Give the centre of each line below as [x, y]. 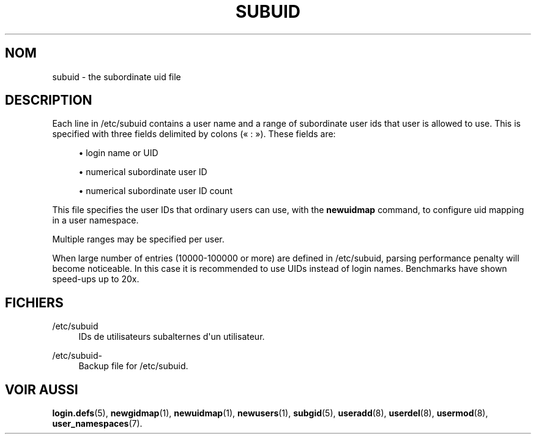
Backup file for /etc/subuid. [133, 366]
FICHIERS [34, 302]
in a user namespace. [95, 220]
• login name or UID [118, 153]
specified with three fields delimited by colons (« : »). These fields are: [194, 134]
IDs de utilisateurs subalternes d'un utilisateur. [172, 337]
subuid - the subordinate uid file [117, 77]
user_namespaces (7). [97, 424]
